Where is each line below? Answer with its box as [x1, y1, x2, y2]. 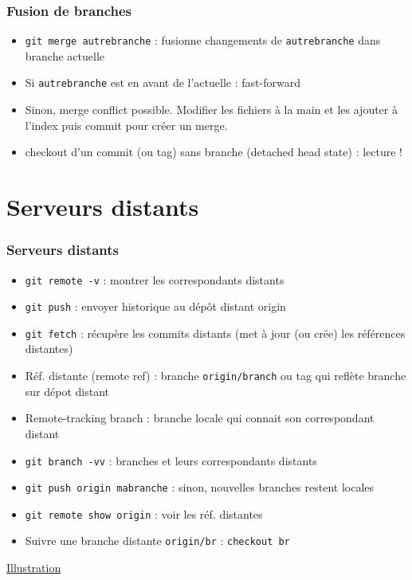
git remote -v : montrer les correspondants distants [25, 271, 284, 288]
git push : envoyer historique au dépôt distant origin [25, 298, 286, 315]
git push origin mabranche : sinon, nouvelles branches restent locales [25, 479, 375, 496]
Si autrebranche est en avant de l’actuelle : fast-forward [25, 74, 300, 91]
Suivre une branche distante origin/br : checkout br [25, 532, 290, 549]
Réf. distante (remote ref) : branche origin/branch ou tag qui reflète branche [25, 367, 406, 384]
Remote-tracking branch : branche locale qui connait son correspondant [25, 410, 375, 426]
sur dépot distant [25, 382, 110, 399]
